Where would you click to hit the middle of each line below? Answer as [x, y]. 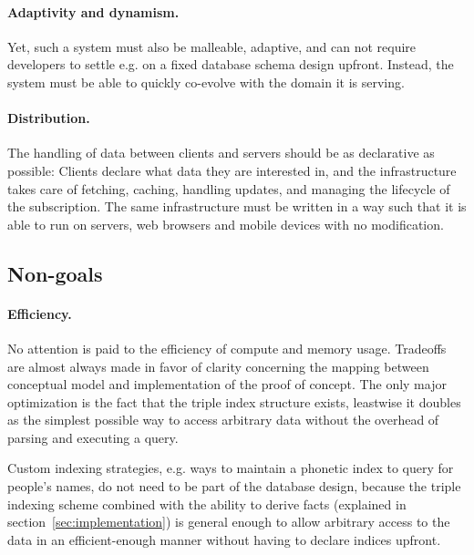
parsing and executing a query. [93, 437]
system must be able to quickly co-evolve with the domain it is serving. [206, 82]
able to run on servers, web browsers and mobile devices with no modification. [226, 224]
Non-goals [55, 273]
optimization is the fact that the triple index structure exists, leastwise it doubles [234, 401]
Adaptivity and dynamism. [93, 11]
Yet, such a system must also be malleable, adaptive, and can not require [212, 46]
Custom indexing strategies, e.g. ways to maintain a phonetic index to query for [231, 468]
